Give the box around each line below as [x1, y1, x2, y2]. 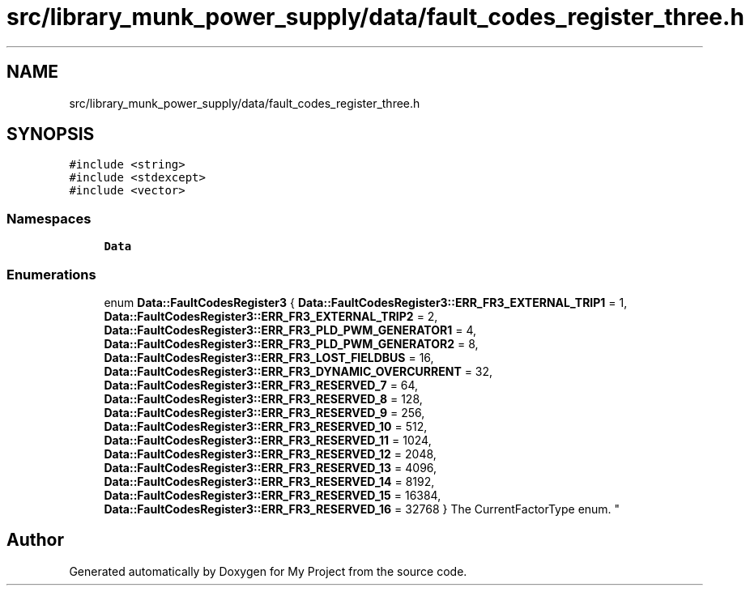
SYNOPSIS [6, 124, 95, 145]
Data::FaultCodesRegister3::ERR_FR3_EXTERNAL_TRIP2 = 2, [104, 309, 438, 323]
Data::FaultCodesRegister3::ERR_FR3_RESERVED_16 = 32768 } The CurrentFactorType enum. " [104, 501, 620, 516]
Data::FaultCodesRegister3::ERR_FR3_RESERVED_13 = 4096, [104, 460, 437, 475]
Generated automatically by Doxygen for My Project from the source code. [69, 564, 467, 578]
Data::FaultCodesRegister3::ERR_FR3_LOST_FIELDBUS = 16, [104, 350, 434, 364]
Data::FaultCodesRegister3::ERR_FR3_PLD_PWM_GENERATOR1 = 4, [104, 322, 477, 337]
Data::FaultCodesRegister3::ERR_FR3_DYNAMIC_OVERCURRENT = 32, [104, 364, 493, 378]
